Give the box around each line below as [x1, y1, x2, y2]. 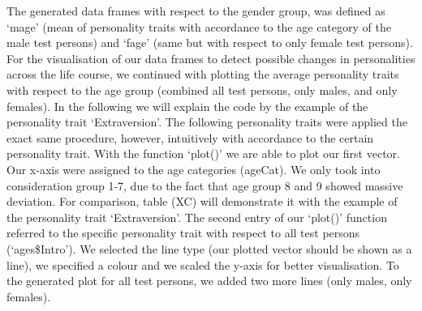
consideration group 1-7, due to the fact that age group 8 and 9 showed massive [6, 177, 403, 194]
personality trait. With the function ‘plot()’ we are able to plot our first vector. [6, 145, 400, 162]
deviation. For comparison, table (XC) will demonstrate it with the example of [6, 193, 398, 210]
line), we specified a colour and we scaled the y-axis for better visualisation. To [6, 256, 399, 273]
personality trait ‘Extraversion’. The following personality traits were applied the [6, 113, 407, 130]
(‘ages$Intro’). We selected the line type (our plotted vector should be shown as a [6, 240, 412, 257]
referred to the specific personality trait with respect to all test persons [6, 224, 360, 241]
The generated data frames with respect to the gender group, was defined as [6, 2, 385, 19]
